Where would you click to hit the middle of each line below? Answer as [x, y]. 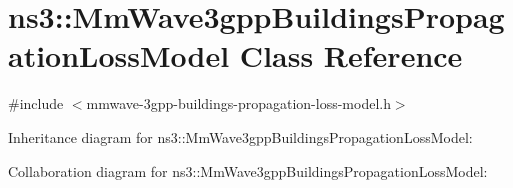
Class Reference [351, 55]
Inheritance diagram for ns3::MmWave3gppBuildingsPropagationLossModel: [240, 136]
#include [36, 103]
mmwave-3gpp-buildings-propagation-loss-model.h [238, 103]
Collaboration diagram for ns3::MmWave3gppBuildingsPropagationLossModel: [248, 170]
